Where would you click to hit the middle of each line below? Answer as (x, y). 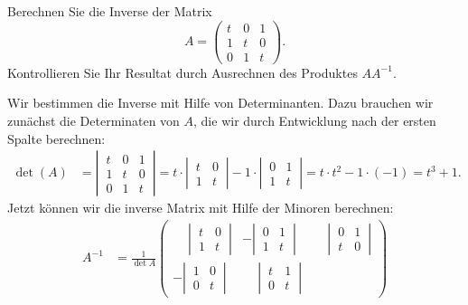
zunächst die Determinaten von (94, 120)
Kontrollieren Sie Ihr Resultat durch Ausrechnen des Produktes (183, 72)
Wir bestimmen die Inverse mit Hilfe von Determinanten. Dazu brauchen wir (220, 103)
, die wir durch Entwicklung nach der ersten (315, 120)
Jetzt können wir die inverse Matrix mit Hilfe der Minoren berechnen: (201, 208)
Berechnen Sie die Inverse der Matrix (110, 11)
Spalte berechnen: (56, 138)
